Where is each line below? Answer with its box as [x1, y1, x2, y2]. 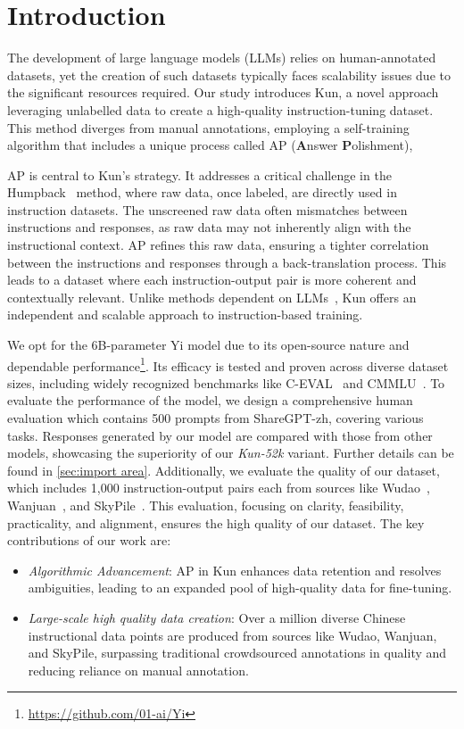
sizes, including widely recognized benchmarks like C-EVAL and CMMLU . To [7, 373, 445, 392]
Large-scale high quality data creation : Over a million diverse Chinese [28, 609, 406, 626]
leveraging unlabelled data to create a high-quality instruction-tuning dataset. [7, 100, 434, 119]
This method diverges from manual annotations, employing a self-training [7, 118, 410, 137]
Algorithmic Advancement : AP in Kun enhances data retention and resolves [28, 560, 442, 579]
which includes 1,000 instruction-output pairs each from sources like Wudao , [7, 478, 430, 497]
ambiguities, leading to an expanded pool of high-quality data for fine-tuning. [28, 578, 452, 597]
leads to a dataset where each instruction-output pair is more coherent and [7, 270, 417, 289]
